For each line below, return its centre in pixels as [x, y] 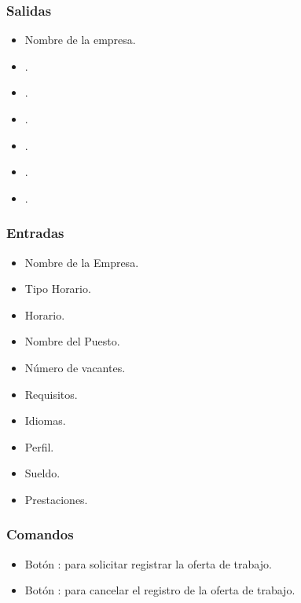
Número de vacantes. [75, 367]
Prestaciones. [56, 499]
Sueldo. [42, 473]
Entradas [35, 233]
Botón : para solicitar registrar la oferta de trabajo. [148, 563]
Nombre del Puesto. [72, 341]
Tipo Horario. [58, 289]
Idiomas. [45, 420]
